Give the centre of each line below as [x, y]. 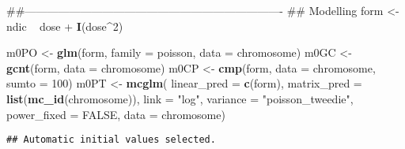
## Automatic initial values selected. [111, 140]
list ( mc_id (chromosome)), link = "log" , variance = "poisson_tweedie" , [180, 98]
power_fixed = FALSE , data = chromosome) [116, 114]
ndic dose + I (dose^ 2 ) [65, 26]
